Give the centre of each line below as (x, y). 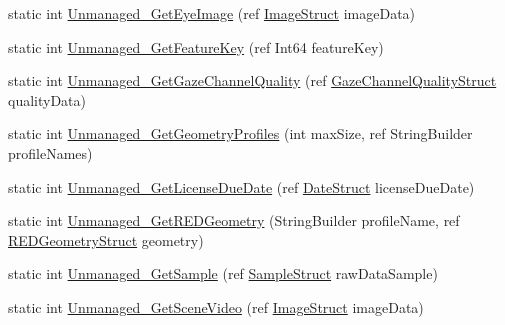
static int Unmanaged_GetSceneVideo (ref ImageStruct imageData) (216, 306)
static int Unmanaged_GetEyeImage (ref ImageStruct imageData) (212, 13)
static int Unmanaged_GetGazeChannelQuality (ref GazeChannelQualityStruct (252, 80)
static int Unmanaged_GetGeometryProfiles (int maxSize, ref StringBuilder (240, 133)
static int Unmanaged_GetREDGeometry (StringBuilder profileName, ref (234, 220)
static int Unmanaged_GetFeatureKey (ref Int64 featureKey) (196, 46)
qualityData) (47, 99)
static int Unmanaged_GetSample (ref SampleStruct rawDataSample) (223, 273)
